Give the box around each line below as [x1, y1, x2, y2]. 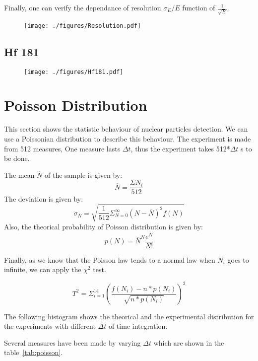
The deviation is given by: [4, 194, 83, 204]
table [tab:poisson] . [4, 347, 63, 358]
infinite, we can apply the [4, 264, 81, 275]
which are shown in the [153, 337, 224, 348]
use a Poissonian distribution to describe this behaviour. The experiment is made [4, 133, 251, 144]
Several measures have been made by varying [4, 337, 141, 348]
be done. [4, 153, 30, 163]
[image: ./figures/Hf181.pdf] [24, 68, 124, 75]
